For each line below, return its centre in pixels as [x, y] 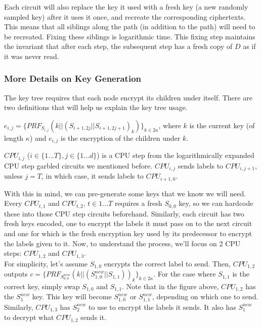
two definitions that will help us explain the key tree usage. [96, 107]
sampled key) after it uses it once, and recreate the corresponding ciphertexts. [125, 16]
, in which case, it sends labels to [93, 176]
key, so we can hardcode [216, 203]
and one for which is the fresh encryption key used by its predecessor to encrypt [128, 233]
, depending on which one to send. [205, 296]
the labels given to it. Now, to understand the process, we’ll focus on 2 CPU [122, 243]
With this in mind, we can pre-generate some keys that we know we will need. [125, 193]
